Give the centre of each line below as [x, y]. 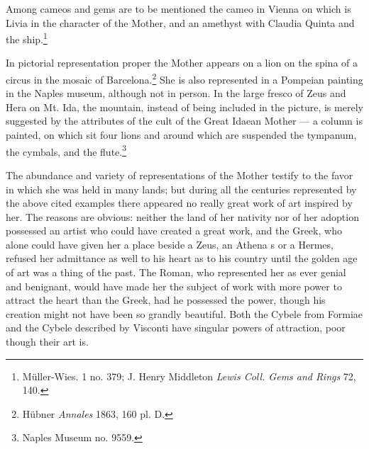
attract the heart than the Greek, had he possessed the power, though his [166, 300]
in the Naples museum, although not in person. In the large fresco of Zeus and [176, 93]
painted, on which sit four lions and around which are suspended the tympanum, [181, 135]
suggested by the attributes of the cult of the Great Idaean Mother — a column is [184, 121]
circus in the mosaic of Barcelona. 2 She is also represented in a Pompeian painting [184, 78]
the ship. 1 [27, 38]
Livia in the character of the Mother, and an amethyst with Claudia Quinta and [180, 22]
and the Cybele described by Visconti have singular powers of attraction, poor [176, 328]
